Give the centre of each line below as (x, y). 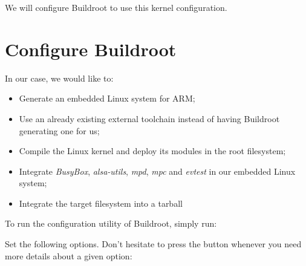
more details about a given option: (69, 255)
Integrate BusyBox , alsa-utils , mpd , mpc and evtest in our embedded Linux (157, 171)
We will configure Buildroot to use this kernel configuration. (116, 7)
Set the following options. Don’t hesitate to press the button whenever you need (153, 244)
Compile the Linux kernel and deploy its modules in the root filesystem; (152, 151)
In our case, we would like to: (59, 78)
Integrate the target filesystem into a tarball (101, 203)
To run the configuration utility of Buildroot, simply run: (111, 223)
